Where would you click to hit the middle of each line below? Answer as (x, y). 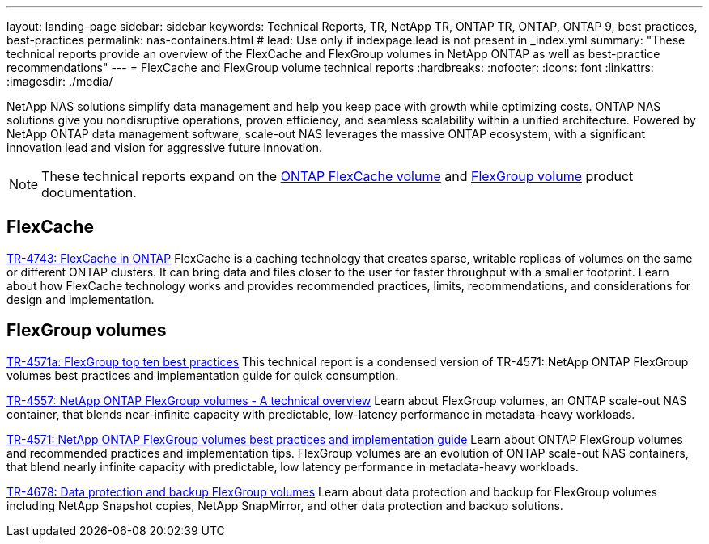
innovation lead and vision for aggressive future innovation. (164, 148)
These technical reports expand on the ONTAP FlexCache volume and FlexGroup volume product (338, 176)
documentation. (89, 192)
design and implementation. (81, 299)
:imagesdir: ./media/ (60, 81)
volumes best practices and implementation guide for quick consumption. (203, 375)
